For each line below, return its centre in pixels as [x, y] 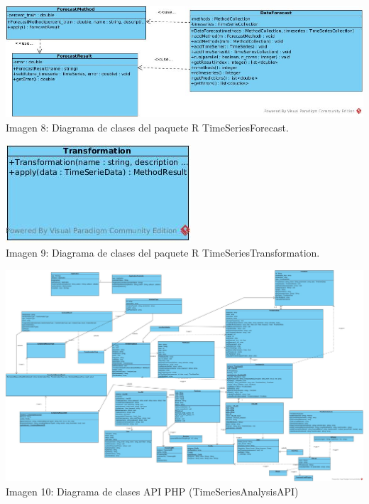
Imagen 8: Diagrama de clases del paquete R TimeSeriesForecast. [147, 127]
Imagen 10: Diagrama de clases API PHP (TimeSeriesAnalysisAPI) [152, 491]
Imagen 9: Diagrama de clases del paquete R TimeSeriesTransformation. [163, 253]
